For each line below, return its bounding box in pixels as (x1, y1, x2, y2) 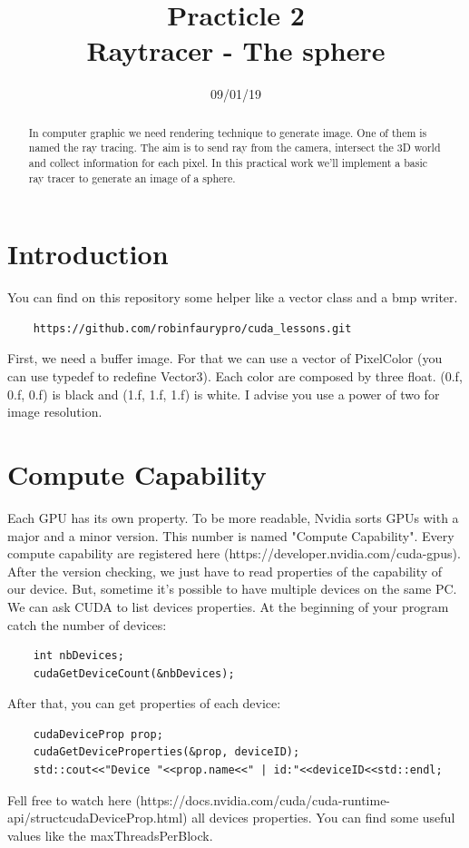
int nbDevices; (33, 649, 124, 663)
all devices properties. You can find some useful (191, 808, 455, 827)
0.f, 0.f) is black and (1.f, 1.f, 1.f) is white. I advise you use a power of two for (7, 384, 440, 403)
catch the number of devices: (7, 615, 167, 634)
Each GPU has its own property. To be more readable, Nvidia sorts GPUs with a (7, 508, 459, 527)
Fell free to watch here (7, 790, 132, 809)
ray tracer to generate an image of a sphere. (28, 170, 236, 185)
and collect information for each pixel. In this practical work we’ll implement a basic (28, 155, 428, 171)
